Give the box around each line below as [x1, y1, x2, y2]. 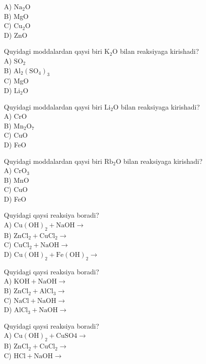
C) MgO [4, 76, 29, 86]
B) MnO [4, 174, 29, 185]
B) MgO [4, 11, 29, 21]
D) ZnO [4, 30, 28, 40]
